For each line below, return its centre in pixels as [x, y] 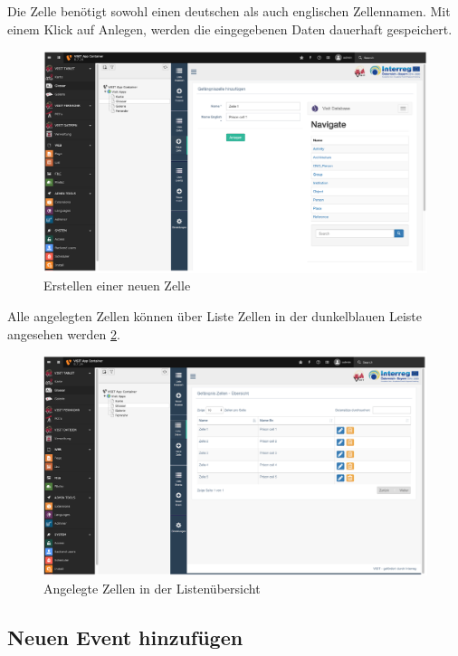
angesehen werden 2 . [64, 333]
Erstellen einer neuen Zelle [117, 285]
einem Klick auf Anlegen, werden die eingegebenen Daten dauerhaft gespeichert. [230, 29]
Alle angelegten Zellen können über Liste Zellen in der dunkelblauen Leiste [215, 315]
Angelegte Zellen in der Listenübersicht [152, 588]
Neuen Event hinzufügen [125, 637]
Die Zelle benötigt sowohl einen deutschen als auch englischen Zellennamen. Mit [229, 11]
